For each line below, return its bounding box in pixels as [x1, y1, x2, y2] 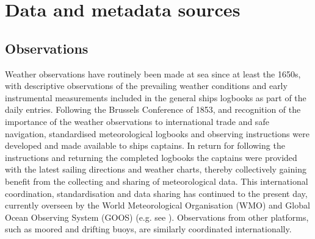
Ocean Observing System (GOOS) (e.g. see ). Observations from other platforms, [5, 210, 309, 223]
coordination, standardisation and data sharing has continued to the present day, [5, 187, 308, 199]
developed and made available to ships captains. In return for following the [5, 139, 285, 152]
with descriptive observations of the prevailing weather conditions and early [5, 79, 288, 92]
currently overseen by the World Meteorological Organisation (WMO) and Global [5, 199, 310, 212]
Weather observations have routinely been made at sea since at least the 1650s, [5, 67, 301, 80]
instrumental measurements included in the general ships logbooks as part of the [5, 91, 306, 104]
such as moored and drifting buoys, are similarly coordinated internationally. [5, 223, 292, 235]
